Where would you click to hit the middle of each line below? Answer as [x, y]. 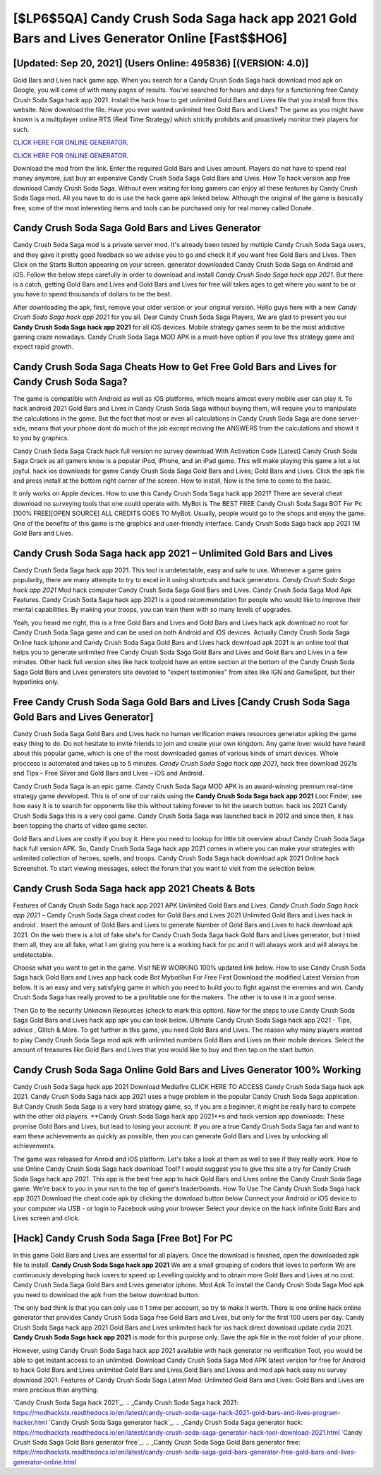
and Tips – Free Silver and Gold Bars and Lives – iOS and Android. [109, 773]
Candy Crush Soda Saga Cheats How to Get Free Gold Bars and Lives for [175, 367]
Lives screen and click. [47, 1218]
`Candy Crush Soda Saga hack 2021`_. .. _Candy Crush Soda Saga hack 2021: [126, 1403]
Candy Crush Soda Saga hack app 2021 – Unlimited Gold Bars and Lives [173, 553]
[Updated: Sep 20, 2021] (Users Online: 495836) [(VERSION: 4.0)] [161, 63]
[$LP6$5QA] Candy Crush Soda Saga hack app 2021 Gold [185, 18]
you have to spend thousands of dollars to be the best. [92, 294]
